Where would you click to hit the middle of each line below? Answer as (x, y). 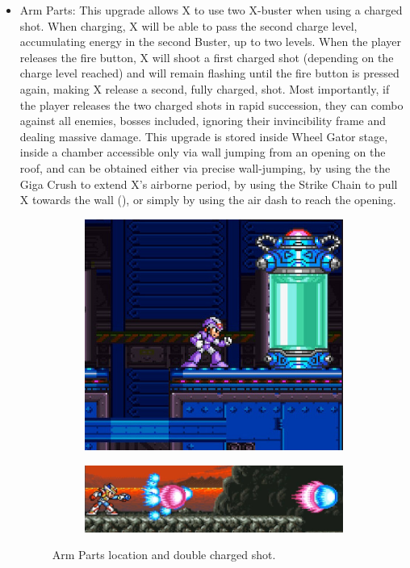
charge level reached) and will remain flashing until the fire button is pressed (209, 73)
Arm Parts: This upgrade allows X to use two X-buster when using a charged (211, 10)
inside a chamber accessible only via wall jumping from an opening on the (203, 152)
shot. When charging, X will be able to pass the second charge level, (188, 25)
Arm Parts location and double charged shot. (164, 555)
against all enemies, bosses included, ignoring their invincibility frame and (203, 121)
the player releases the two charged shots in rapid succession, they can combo (211, 104)
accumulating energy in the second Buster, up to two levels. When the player (211, 42)
